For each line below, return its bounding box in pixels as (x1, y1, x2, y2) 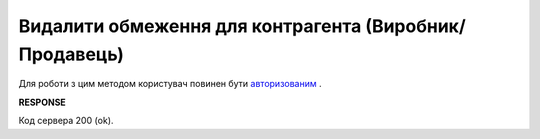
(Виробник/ (365, 15, 467, 37)
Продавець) (18, 43, 124, 65)
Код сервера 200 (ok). (18, 115, 114, 127)
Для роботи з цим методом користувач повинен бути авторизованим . (18, 78, 322, 90)
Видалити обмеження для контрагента (18, 15, 362, 37)
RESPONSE (18, 96, 67, 108)
